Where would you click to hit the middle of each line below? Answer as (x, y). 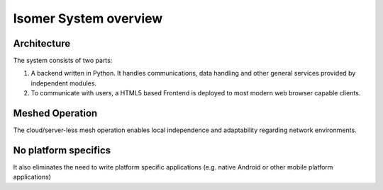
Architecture (42, 43)
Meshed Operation (55, 113)
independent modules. (64, 83)
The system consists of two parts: (63, 61)
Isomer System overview (88, 18)
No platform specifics (62, 150)
